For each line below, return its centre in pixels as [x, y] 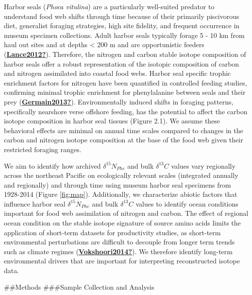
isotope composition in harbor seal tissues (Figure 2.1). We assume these [112, 121]
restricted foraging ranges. [43, 149]
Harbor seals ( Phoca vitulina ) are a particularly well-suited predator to [109, 6]
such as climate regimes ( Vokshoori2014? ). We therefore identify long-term [118, 251]
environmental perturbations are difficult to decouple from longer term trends [119, 242]
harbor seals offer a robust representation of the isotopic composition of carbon [122, 63]
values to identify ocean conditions [187, 203]
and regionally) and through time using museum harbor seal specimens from [118, 184]
